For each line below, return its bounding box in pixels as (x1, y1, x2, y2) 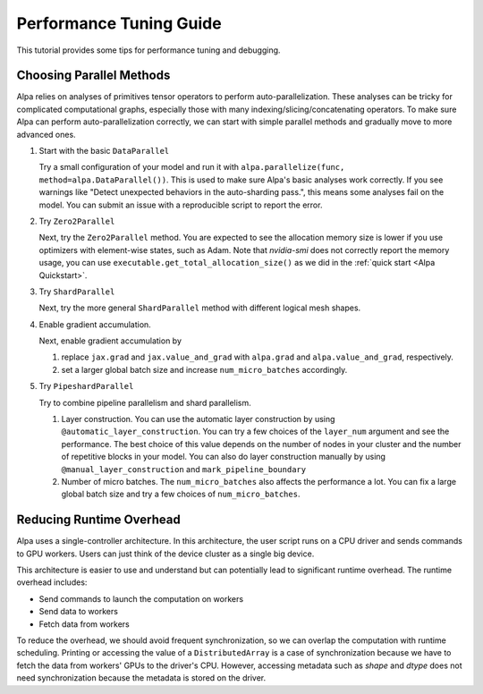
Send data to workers (38, 606, 118, 617)
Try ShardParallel (38, 286, 115, 297)
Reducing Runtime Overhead (16, 512, 181, 528)
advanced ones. (16, 129, 76, 140)
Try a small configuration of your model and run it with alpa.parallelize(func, (38, 162, 345, 173)
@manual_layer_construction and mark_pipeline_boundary (61, 463, 307, 474)
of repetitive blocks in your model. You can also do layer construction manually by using (61, 452, 386, 462)
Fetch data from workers (38, 618, 130, 630)
